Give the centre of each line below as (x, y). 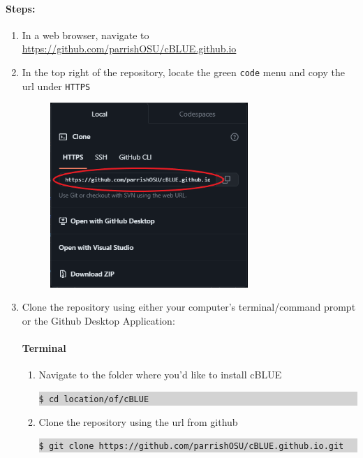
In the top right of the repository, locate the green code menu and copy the (183, 72)
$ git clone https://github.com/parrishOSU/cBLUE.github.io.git (191, 446)
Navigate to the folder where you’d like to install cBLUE (160, 375)
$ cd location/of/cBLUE (94, 400)
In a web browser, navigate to (86, 35)
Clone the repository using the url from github (138, 421)
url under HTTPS (56, 86)
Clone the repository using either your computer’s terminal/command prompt (189, 307)
